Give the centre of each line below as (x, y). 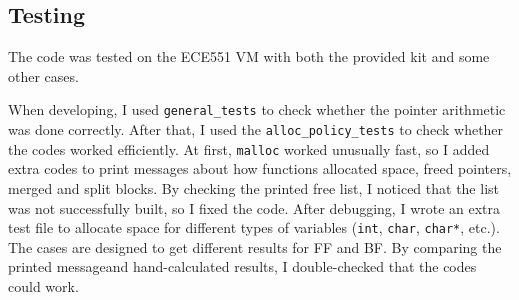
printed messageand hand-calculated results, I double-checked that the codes (242, 266)
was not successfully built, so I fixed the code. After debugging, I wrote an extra (254, 207)
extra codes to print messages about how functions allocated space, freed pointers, (260, 168)
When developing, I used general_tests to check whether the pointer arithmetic (257, 109)
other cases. (43, 75)
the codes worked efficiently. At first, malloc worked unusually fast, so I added (249, 148)
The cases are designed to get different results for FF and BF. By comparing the (255, 246)
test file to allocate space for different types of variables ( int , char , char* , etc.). (254, 227)
